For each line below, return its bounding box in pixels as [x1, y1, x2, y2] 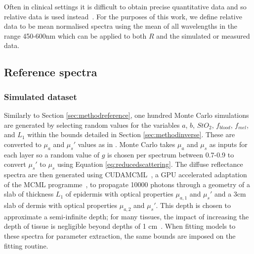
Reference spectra [4, 64, 97, 80]
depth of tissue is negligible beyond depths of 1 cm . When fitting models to [4, 221, 236, 231]
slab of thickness [4, 189, 54, 199]
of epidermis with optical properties [65, 189, 173, 199]
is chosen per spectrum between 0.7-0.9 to [107, 149, 234, 159]
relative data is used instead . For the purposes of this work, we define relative [4, 11, 242, 21]
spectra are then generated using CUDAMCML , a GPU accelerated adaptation [4, 169, 247, 179]
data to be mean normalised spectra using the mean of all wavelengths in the [4, 21, 238, 31]
